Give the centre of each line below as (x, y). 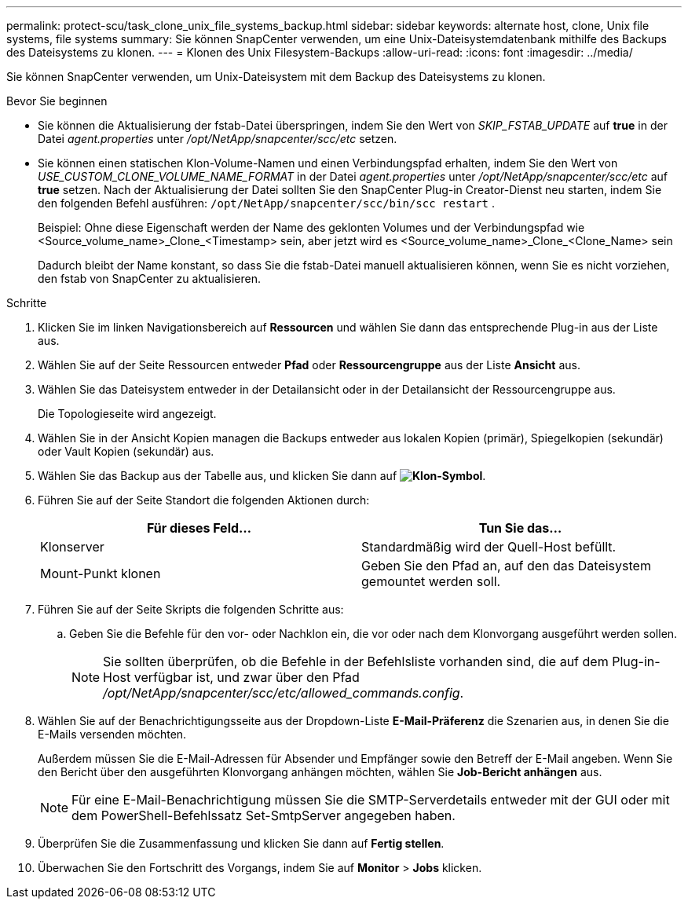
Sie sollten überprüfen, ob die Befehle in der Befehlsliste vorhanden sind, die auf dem (356, 661)
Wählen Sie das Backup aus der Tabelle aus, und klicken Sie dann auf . (262, 476)
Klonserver (72, 547)
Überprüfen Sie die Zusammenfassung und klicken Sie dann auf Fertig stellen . (241, 843)
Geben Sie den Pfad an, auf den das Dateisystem (506, 566)
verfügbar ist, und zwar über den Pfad (247, 677)
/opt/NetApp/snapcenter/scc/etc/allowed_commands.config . (284, 693)
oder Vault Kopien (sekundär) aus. (126, 451)
